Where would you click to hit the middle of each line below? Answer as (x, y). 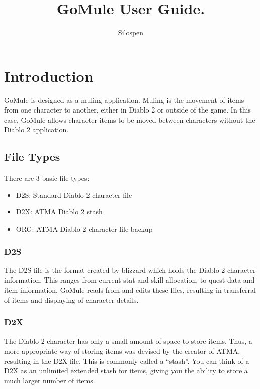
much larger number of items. (50, 380)
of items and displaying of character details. (71, 299)
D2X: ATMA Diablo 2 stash (59, 212)
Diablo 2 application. (36, 129)
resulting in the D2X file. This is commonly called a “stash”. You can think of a (127, 360)
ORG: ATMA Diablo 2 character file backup (84, 229)
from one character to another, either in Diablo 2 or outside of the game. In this (127, 110)
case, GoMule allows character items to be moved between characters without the (130, 119)
